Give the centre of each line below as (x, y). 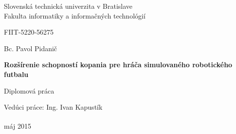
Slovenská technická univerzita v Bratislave (68, 6)
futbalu (16, 74)
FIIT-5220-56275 (29, 32)
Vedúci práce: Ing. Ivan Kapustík (53, 107)
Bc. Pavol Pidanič (31, 48)
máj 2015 (18, 126)
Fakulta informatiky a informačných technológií (75, 15)
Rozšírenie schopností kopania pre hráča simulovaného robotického (118, 65)
